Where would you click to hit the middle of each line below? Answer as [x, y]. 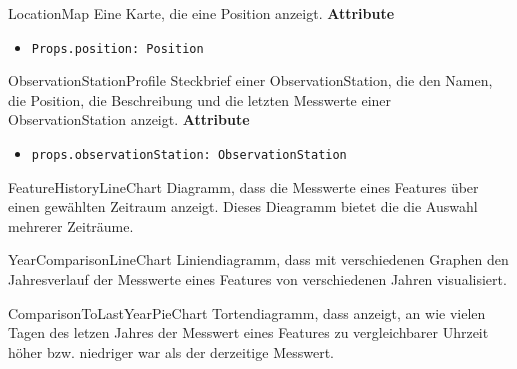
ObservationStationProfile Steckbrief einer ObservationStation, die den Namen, [250, 80]
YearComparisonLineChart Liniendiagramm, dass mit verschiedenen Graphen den [258, 259]
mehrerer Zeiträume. [71, 225]
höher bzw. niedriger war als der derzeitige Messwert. [171, 351]
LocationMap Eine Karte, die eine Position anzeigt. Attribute [201, 13]
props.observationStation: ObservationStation [189, 155]
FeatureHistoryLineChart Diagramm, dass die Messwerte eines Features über [243, 186]
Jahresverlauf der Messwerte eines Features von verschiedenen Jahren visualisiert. [257, 279]
